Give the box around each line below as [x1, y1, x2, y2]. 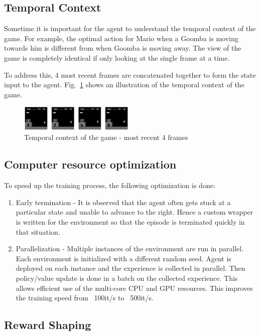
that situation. [16, 226, 60, 237]
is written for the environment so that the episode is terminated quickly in [16, 217, 245, 227]
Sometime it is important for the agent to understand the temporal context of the [4, 23, 256, 34]
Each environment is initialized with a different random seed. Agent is [16, 253, 231, 263]
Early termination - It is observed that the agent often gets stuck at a [16, 197, 231, 207]
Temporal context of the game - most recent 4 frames [24, 132, 188, 142]
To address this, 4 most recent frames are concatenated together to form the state [4, 69, 256, 80]
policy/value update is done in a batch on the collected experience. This [16, 272, 238, 283]
